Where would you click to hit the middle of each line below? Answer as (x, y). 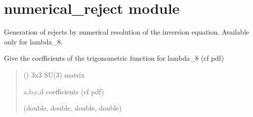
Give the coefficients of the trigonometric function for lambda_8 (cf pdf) (114, 58)
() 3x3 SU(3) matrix (54, 74)
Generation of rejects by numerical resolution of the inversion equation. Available (126, 32)
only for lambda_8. (33, 41)
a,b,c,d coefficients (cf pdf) (64, 91)
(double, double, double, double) (73, 108)
